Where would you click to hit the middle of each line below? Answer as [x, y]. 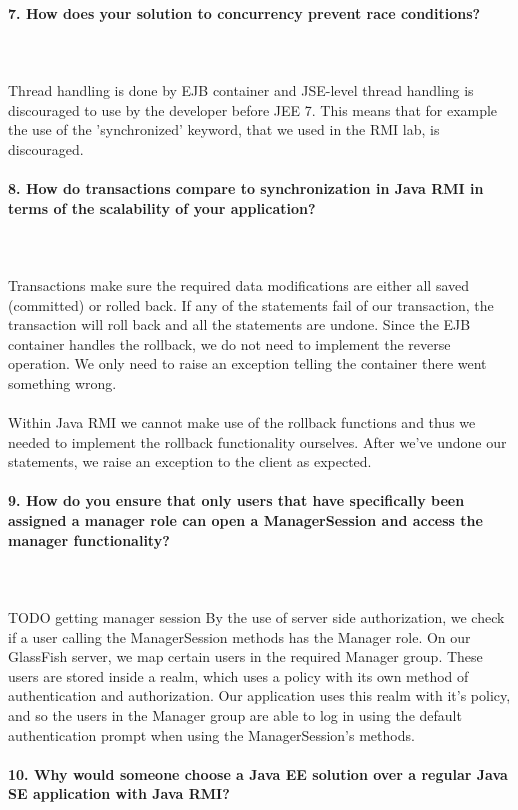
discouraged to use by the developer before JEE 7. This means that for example [253, 109]
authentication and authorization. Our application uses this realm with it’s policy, [259, 695]
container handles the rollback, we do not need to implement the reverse [229, 343]
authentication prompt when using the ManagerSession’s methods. [211, 734]
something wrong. [62, 382]
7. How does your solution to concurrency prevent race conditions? [244, 12]
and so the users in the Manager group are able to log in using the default [235, 715]
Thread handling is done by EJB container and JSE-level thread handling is [241, 89]
